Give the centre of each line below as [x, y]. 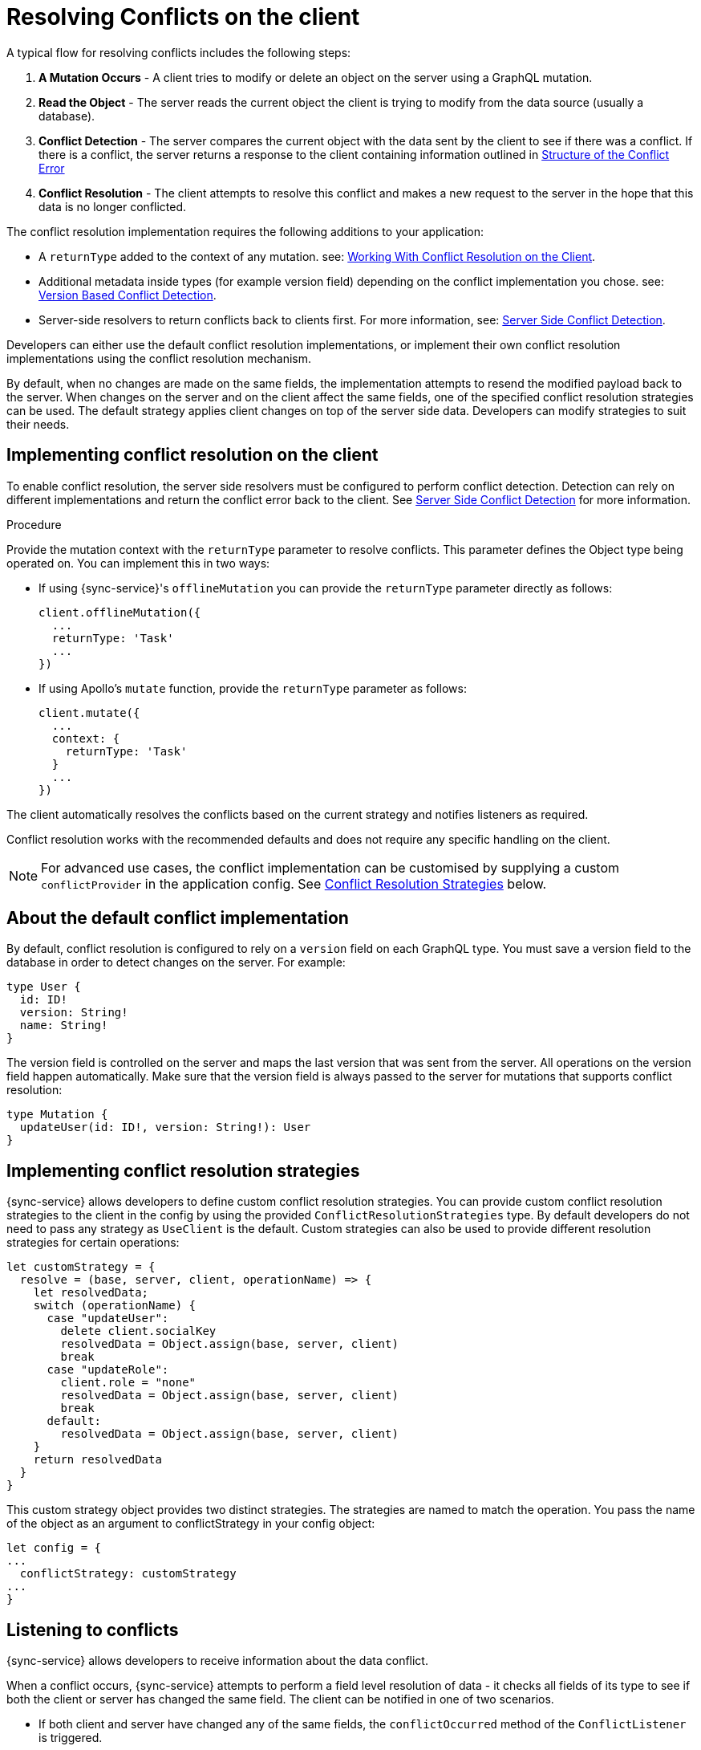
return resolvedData [97, 1460]
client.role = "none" [128, 1383]
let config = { [54, 1548]
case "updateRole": [108, 1370]
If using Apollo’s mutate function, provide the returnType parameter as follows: [253, 688]
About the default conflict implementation [178, 918]
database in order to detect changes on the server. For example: [176, 962]
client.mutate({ [89, 712]
